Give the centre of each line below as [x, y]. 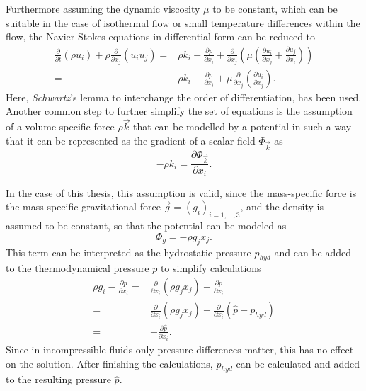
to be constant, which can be [275, 8]
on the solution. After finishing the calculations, [109, 363]
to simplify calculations [211, 268]
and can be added [313, 252]
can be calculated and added [298, 363]
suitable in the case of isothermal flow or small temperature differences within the [183, 22]
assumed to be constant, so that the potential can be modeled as [146, 226]
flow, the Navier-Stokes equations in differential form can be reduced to [161, 36]
